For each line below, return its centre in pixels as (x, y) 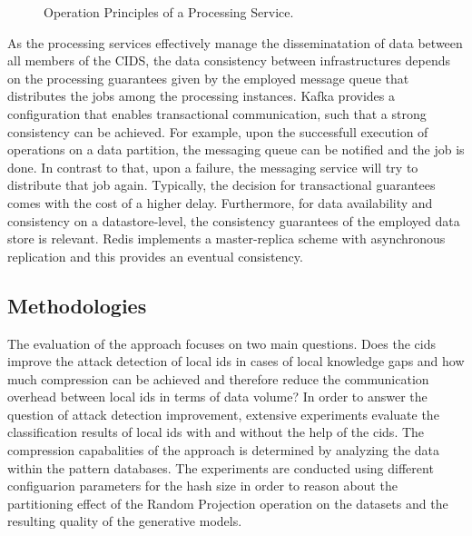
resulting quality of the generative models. (125, 521)
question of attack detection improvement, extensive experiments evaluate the (223, 414)
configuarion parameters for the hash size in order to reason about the (202, 486)
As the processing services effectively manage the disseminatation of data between (235, 42)
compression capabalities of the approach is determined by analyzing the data (224, 450)
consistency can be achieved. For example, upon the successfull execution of (218, 131)
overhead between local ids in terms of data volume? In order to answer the (217, 397)
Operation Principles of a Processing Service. (169, 12)
